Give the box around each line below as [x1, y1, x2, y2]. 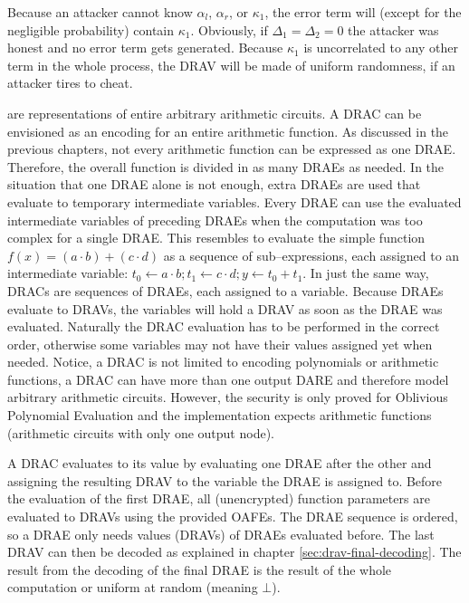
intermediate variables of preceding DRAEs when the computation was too [7, 210, 423, 229]
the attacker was [348, 20, 439, 39]
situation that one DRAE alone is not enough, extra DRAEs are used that [7, 175, 421, 194]
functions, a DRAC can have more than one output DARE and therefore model [7, 369, 449, 388]
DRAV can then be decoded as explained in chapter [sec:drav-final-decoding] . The [7, 542, 462, 561]
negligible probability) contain [7, 20, 175, 39]
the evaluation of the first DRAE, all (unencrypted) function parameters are [7, 489, 430, 508]
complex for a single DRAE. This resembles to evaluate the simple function [7, 228, 426, 247]
